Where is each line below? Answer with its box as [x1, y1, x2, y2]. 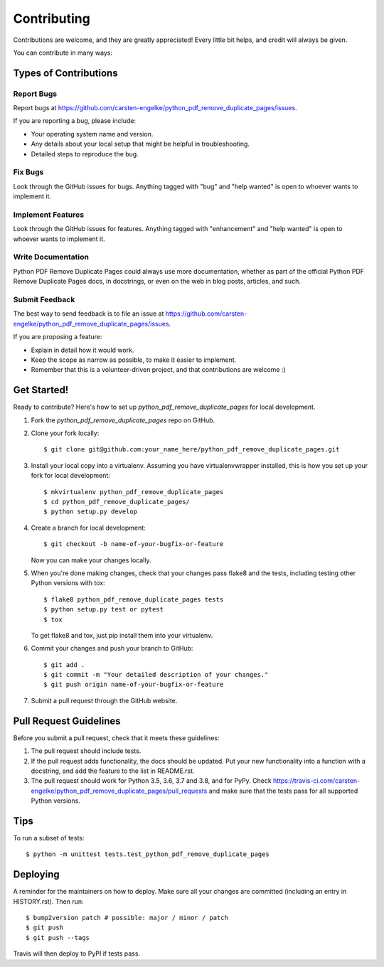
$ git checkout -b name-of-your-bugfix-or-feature [43, 540, 224, 548]
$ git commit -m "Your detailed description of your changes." [43, 671, 269, 679]
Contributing [13, 11, 90, 26]
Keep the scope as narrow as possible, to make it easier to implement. [31, 356, 237, 364]
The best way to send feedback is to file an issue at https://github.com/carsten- [13, 309, 247, 318]
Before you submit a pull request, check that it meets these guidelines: [13, 733, 220, 742]
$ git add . [43, 661, 85, 668]
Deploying [13, 868, 60, 881]
